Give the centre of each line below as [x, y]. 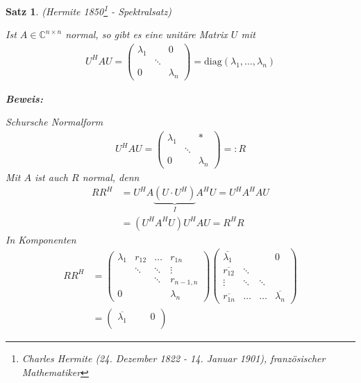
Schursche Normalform [54, 122]
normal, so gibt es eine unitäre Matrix [146, 34]
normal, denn [111, 177]
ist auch [51, 177]
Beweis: [24, 98]
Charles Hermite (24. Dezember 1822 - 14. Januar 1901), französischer [174, 358]
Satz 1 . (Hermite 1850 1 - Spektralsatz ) [89, 10]
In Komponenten [41, 239]
